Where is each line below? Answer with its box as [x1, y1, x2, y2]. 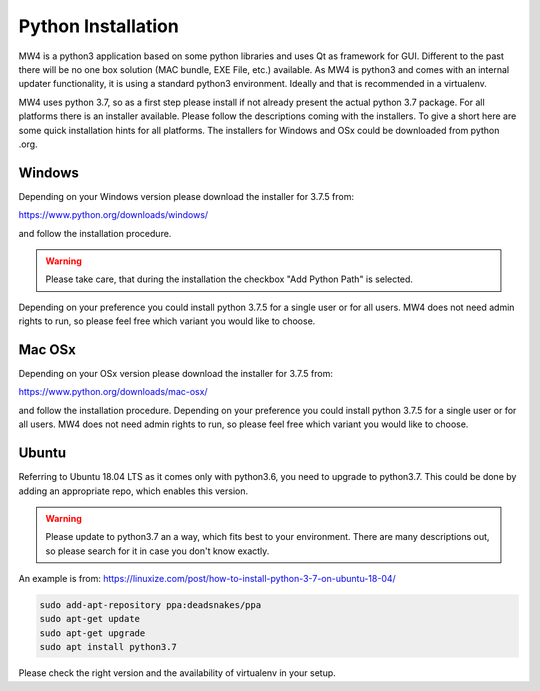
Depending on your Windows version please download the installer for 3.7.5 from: [18, 190, 355, 202]
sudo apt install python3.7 [39, 641, 177, 653]
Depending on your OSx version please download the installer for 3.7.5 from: [18, 368, 334, 380]
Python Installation [18, 15, 179, 37]
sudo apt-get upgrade [39, 627, 146, 639]
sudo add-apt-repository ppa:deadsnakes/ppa [39, 600, 262, 611]
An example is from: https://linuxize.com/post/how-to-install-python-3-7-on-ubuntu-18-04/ [18, 573, 397, 585]
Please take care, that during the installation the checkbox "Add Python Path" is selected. [45, 273, 414, 285]
